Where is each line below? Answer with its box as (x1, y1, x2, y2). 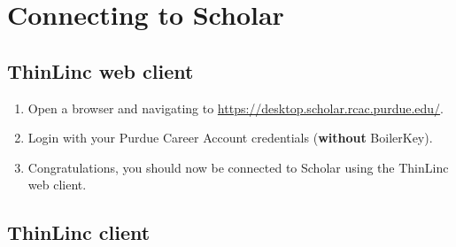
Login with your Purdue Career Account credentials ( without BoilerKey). (27, 128, 433, 147)
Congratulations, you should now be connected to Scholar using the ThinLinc (27, 158, 449, 176)
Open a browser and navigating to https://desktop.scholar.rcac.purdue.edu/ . (27, 98, 444, 117)
